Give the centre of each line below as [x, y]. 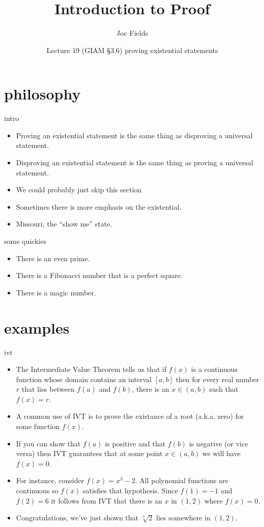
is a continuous [214, 369]
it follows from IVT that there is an [107, 500]
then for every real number [217, 379]
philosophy [42, 94]
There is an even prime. [53, 258]
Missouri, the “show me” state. [64, 224]
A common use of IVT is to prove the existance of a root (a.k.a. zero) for [130, 416]
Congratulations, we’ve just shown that [77, 518]
